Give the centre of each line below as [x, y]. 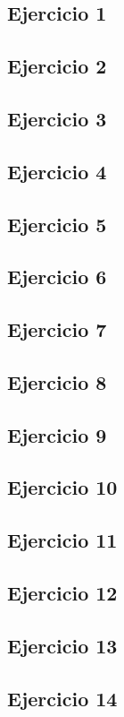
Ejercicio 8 [57, 381]
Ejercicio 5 [57, 224]
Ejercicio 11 [62, 540]
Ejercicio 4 [57, 171]
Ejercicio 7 [57, 329]
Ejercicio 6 [57, 276]
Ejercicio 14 [62, 698]
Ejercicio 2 [57, 66]
